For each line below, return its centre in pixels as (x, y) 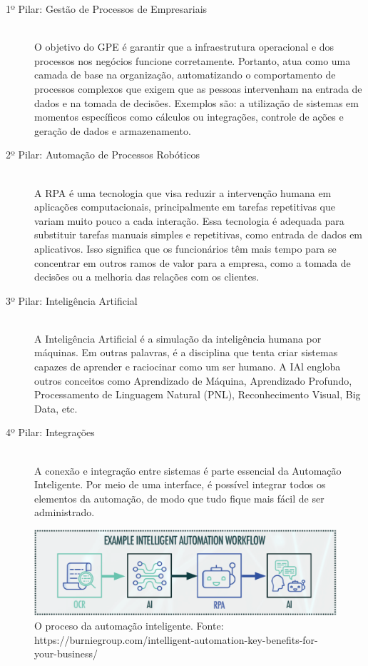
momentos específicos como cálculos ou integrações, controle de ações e (189, 117)
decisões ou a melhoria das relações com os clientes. (147, 277)
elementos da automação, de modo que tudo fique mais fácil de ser (179, 498)
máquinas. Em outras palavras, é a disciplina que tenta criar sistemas (186, 352)
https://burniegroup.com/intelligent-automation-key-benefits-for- (176, 639)
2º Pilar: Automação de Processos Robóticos (103, 155)
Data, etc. (56, 408)
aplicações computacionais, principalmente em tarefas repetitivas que (185, 207)
